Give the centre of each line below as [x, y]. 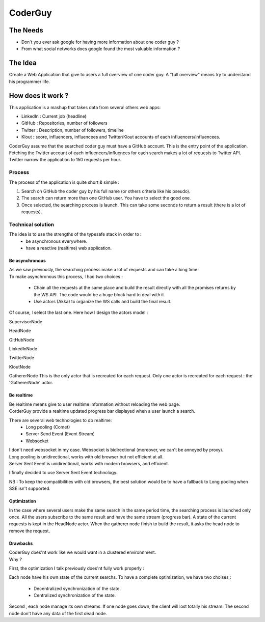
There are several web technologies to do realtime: [61, 420]
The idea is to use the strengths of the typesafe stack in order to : [75, 234]
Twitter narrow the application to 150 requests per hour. [65, 160]
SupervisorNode [26, 321]
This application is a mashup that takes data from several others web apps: [85, 107]
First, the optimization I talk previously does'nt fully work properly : [77, 568]
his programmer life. [29, 82]
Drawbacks [21, 543]
